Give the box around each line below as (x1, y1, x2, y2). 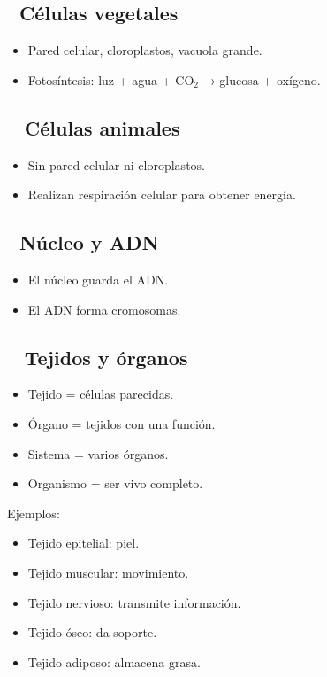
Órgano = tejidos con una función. (27, 414, 216, 432)
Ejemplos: (7, 503, 60, 522)
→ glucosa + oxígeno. (202, 70, 321, 89)
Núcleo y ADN (19, 229, 159, 256)
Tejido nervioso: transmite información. (27, 593, 241, 611)
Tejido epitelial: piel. (27, 533, 140, 552)
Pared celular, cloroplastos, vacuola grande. (27, 41, 262, 59)
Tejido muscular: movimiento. (27, 563, 189, 581)
